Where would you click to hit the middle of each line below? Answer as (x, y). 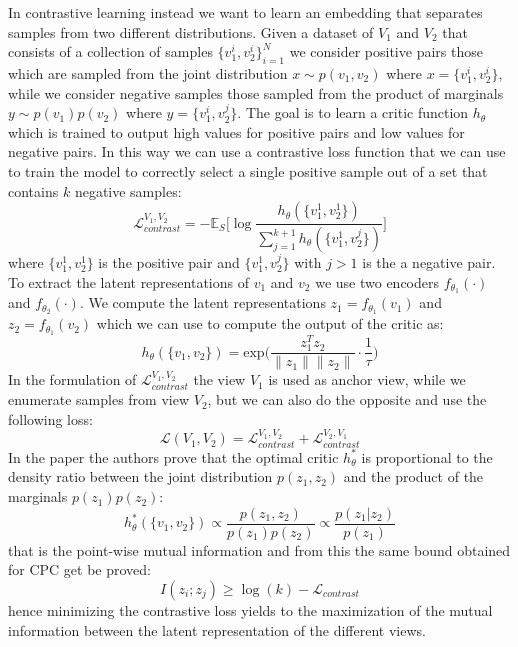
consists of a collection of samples (110, 51)
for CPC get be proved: (79, 569)
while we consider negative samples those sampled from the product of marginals (256, 92)
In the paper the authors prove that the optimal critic (173, 456)
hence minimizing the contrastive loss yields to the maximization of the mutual (250, 609)
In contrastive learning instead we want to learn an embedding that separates (245, 12)
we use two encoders (377, 281)
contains (33, 190)
